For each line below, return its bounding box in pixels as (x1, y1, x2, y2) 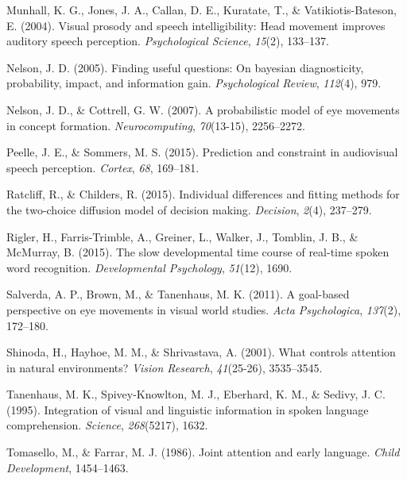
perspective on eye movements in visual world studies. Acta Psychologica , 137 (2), (6, 301, 401, 317)
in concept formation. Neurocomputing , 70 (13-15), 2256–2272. (6, 117, 305, 133)
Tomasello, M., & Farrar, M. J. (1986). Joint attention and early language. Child (6, 444, 400, 460)
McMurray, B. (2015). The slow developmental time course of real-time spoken (6, 244, 390, 260)
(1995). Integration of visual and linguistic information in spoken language (6, 401, 369, 418)
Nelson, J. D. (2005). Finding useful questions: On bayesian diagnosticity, (6, 59, 364, 75)
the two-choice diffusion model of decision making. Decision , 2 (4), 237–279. (6, 201, 372, 217)
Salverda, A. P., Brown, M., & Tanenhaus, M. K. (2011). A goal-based (6, 286, 350, 302)
